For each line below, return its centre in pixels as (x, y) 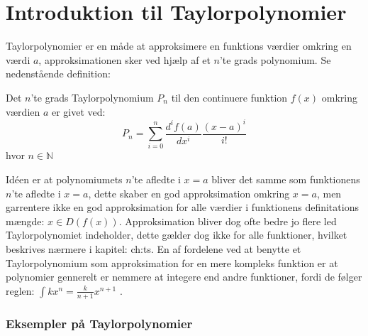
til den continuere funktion (229, 97)
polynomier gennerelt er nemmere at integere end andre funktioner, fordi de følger (184, 277)
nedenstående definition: (58, 74)
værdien (23, 111)
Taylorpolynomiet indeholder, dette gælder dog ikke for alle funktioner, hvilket (177, 235)
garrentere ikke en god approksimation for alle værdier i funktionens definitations (182, 207)
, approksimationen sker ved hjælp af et (124, 59)
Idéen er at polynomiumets (64, 179)
